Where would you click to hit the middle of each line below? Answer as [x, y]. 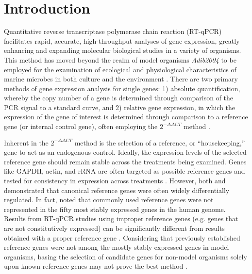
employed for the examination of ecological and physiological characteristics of [120, 69]
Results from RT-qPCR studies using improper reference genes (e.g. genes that [121, 218]
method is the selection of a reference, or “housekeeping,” [160, 142]
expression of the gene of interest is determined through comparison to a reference [126, 117]
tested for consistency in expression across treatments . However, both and [115, 181]
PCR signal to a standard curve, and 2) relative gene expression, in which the [120, 107]
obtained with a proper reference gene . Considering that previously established [122, 237]
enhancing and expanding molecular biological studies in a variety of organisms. [123, 50]
